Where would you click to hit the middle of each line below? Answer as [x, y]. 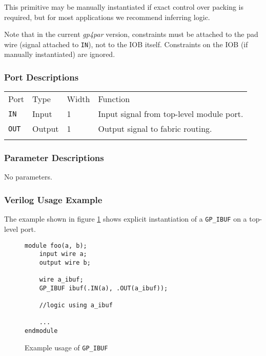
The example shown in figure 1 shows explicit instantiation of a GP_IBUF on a [126, 219]
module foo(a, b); [56, 245]
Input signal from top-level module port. [171, 114]
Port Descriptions [42, 77]
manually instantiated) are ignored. [60, 54]
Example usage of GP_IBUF [66, 347]
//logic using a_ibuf [76, 305]
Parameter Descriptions [54, 158]
